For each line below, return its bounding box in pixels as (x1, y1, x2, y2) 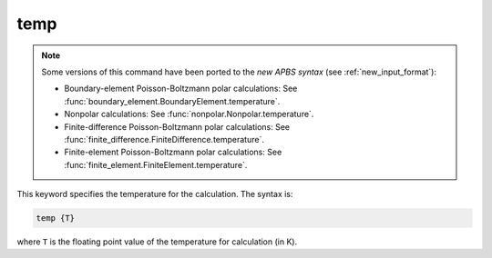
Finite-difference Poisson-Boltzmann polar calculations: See (64, 121, 291, 132)
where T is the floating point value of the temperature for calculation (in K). (16, 236, 298, 247)
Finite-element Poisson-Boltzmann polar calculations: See (64, 146, 282, 158)
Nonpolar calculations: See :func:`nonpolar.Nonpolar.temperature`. (64, 109, 314, 120)
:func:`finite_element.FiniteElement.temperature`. (64, 159, 248, 170)
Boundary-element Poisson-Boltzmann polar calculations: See (64, 83, 298, 94)
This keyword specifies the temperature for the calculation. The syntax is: (16, 189, 293, 200)
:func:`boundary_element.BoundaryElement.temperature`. (64, 95, 281, 106)
